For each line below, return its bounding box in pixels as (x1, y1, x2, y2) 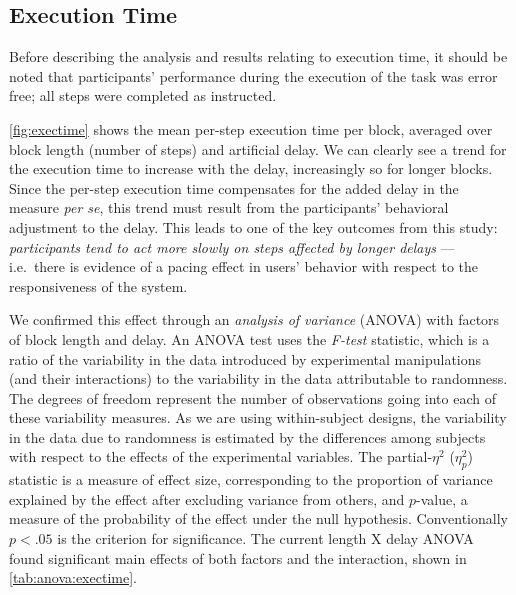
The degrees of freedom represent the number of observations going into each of (9, 387, 497, 408)
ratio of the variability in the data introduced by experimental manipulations (9, 348, 482, 369)
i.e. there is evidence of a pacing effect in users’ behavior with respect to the (9, 256, 479, 277)
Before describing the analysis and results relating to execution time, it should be (9, 46, 508, 67)
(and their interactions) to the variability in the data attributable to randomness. (9, 368, 508, 389)
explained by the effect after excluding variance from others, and (9, 488, 405, 509)
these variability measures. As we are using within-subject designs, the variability (9, 407, 507, 428)
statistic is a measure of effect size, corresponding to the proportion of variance (9, 469, 493, 490)
